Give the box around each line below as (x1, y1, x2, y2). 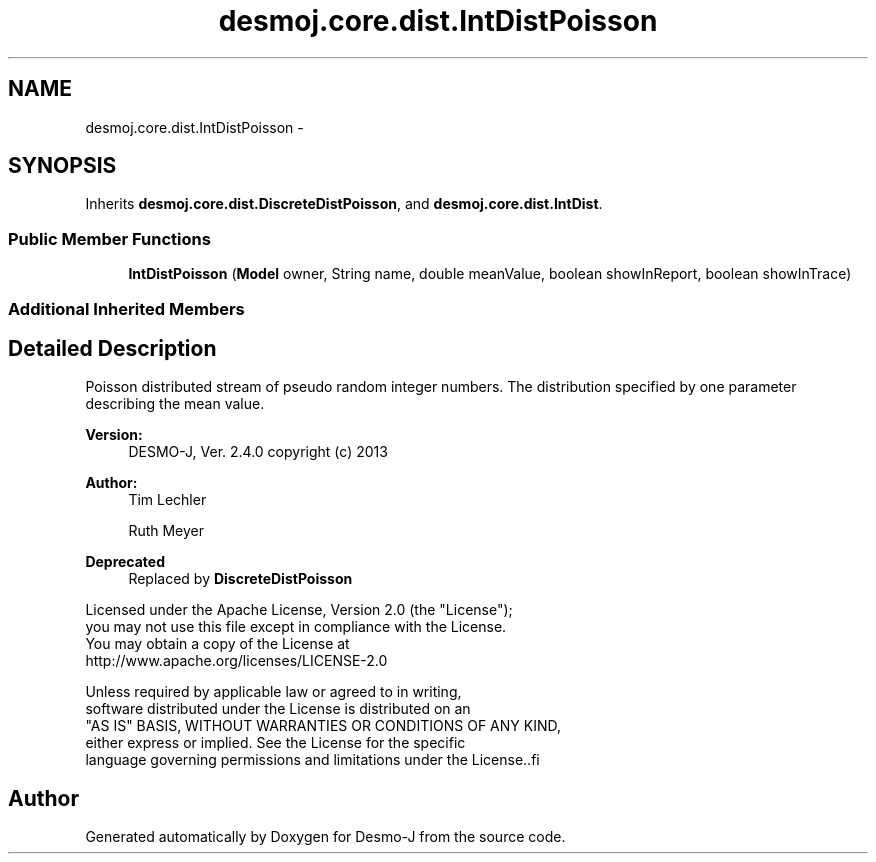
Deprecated (85, 553, 166, 571)
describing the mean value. (85, 395, 265, 413)
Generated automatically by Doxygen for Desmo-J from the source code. (85, 828, 566, 846)
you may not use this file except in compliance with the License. (85, 618, 507, 636)
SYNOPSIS (8, 153, 117, 179)
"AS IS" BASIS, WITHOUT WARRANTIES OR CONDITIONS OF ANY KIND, (85, 717, 561, 735)
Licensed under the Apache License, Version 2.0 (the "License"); (85, 601, 513, 619)
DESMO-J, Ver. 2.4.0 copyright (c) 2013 (128, 443, 388, 461)
